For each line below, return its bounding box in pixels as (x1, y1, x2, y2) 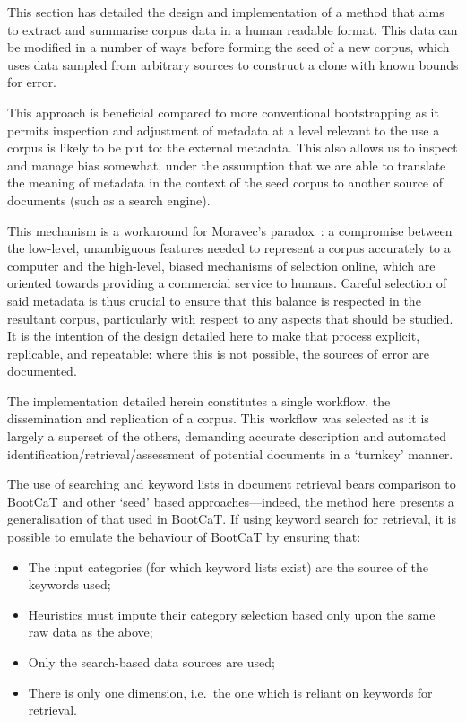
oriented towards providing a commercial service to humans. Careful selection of (7, 274, 447, 292)
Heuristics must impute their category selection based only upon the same (28, 605, 436, 623)
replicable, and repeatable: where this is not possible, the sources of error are (7, 344, 429, 362)
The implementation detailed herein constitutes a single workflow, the (7, 391, 391, 410)
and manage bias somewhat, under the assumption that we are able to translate (7, 155, 446, 174)
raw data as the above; (28, 622, 153, 641)
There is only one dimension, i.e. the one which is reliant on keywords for (28, 683, 433, 701)
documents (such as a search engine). (7, 190, 211, 209)
